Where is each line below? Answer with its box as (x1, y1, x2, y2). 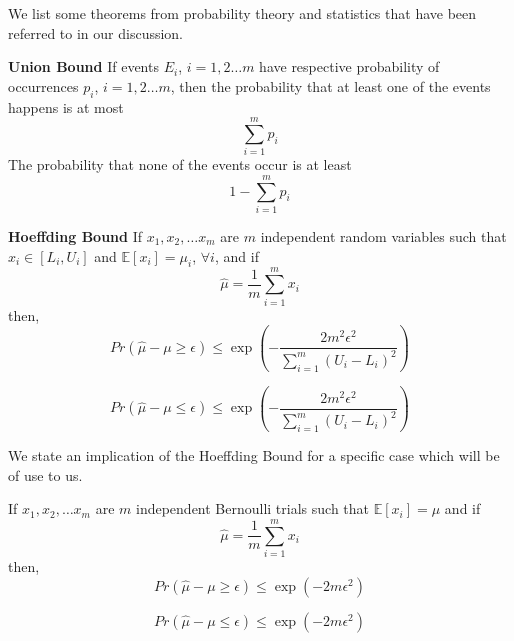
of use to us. (8, 464, 83, 485)
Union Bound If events (8, 56, 159, 77)
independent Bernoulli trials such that (135, 498, 370, 519)
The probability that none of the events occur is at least (8, 154, 352, 175)
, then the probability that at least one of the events (170, 75, 491, 96)
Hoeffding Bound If (8, 226, 142, 247)
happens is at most (8, 96, 124, 117)
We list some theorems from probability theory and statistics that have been (8, 3, 477, 23)
